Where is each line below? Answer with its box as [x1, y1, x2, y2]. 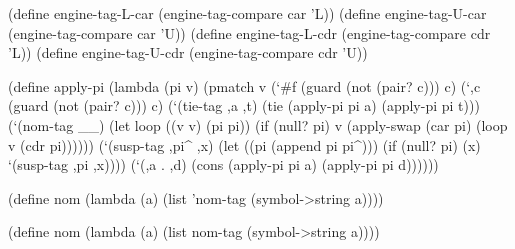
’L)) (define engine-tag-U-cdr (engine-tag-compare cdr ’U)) [8, 42, 368, 63]
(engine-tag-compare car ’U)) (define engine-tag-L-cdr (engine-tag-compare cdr [8, 22, 491, 43]
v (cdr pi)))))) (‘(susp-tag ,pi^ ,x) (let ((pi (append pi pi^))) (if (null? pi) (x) [8, 134, 481, 155]
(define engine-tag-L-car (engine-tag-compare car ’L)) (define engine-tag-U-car [8, 3, 487, 23]
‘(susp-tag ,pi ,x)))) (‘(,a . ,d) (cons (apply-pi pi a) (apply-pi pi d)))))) [8, 154, 439, 175]
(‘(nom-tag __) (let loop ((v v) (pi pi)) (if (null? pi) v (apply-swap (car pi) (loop [8, 114, 508, 135]
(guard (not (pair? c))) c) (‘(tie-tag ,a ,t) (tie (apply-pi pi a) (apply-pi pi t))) [8, 95, 480, 116]
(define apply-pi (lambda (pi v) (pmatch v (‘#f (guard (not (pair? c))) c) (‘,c [8, 75, 481, 96]
